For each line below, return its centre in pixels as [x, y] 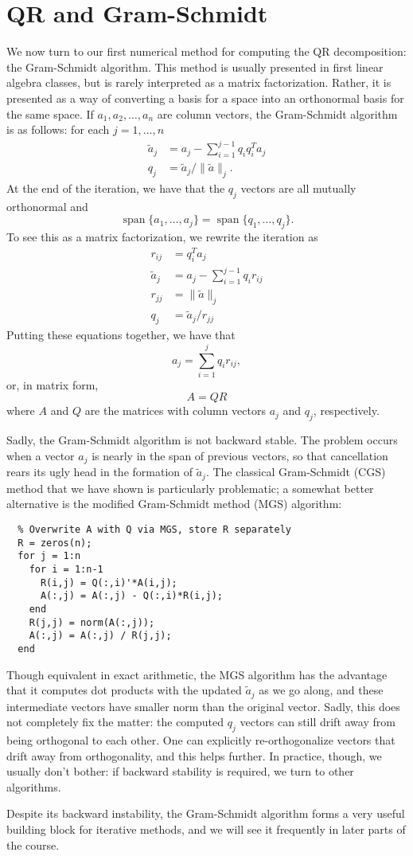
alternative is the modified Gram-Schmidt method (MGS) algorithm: [174, 504]
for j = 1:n [49, 556]
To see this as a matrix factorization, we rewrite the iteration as [162, 237]
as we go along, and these [321, 690]
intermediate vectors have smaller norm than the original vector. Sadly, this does [203, 706]
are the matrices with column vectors [175, 410]
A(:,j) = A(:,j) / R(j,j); [100, 636]
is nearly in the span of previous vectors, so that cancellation [240, 455]
